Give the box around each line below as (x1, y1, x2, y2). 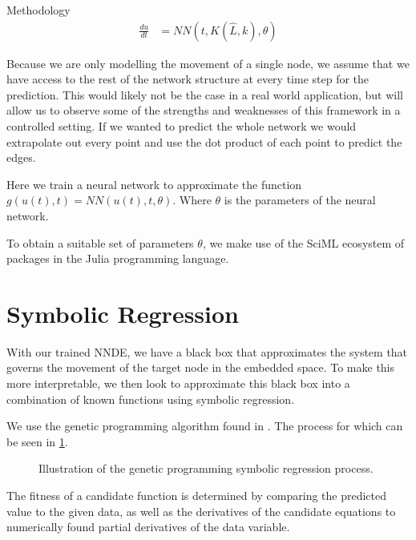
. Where (172, 191, 212, 208)
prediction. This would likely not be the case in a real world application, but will (6, 86, 403, 103)
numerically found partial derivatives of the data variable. (6, 518, 290, 535)
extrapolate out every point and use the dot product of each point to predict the (6, 133, 402, 150)
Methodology (6, 2, 71, 18)
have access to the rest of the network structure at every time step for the (6, 71, 370, 87)
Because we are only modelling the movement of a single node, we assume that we (6, 54, 410, 71)
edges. (6, 149, 36, 166)
